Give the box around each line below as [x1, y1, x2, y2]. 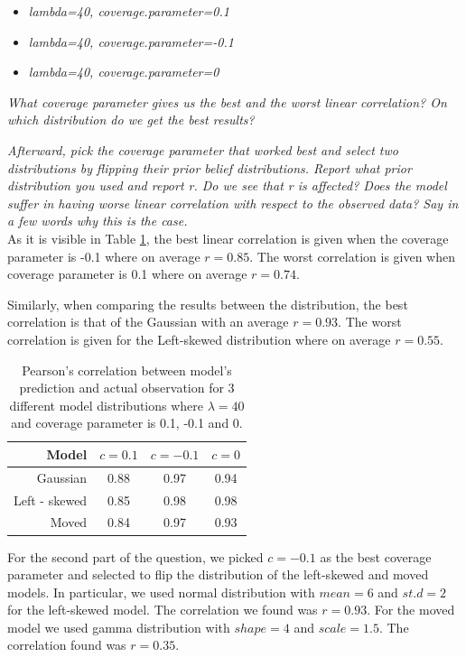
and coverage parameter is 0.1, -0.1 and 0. [11, 413, 243, 432]
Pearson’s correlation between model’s [22, 360, 232, 379]
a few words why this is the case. [7, 211, 188, 230]
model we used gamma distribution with [7, 617, 230, 636]
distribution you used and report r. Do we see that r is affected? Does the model [7, 176, 447, 195]
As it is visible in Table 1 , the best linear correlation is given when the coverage [7, 228, 449, 247]
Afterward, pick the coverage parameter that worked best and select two [7, 140, 398, 159]
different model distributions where [9, 395, 204, 414]
